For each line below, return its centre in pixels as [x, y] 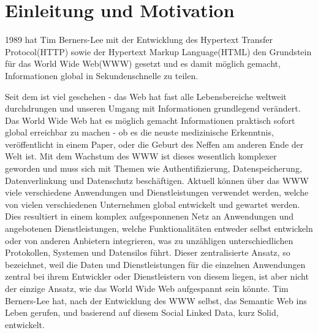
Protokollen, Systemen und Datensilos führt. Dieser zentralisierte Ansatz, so [148, 252]
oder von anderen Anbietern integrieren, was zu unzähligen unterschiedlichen [149, 240]
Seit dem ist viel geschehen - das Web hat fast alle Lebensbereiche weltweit [146, 96]
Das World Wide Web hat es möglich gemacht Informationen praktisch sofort [150, 120]
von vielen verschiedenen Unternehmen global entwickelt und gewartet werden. [153, 204]
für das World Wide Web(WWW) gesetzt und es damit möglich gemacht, [143, 63]
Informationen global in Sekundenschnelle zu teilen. [102, 75]
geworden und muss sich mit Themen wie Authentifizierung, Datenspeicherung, [153, 168]
